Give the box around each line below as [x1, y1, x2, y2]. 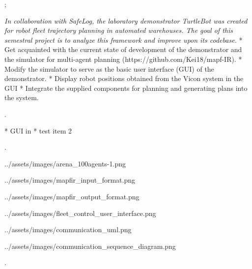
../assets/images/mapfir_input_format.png [4, 175, 136, 185]
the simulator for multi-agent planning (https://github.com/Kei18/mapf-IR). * [4, 54, 242, 64]
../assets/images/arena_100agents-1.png [4, 158, 126, 168]
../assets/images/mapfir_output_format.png [4, 191, 140, 201]
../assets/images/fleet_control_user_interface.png [4, 208, 156, 218]
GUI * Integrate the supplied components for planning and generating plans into [4, 82, 248, 93]
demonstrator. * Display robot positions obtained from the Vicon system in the [4, 73, 244, 83]
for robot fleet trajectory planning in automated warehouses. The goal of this [4, 25, 233, 35]
